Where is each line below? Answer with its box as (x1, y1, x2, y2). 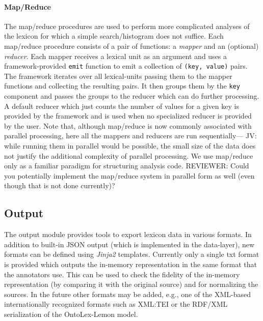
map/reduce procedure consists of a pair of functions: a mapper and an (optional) (4, 40, 259, 51)
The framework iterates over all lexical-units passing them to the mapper (4, 70, 232, 81)
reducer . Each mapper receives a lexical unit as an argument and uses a (4, 50, 227, 61)
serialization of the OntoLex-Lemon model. (4, 308, 138, 319)
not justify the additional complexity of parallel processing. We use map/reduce (4, 150, 253, 161)
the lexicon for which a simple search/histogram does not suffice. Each (4, 31, 224, 41)
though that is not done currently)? (4, 180, 115, 191)
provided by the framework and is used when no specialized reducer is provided (4, 110, 252, 121)
